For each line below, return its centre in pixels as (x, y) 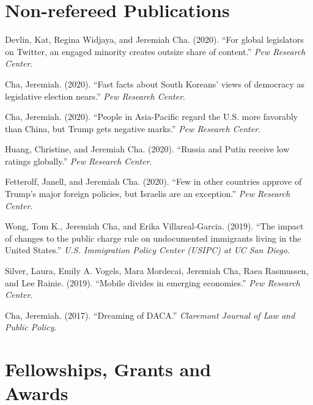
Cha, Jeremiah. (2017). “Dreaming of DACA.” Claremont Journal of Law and (150, 315)
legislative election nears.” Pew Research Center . (95, 96)
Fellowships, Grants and (108, 369)
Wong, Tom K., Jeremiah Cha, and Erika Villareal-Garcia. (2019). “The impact (154, 226)
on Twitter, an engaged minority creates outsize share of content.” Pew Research (155, 51)
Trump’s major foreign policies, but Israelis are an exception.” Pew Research (148, 194)
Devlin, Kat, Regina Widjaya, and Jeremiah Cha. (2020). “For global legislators (154, 39)
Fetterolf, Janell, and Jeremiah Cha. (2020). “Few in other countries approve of (153, 181)
